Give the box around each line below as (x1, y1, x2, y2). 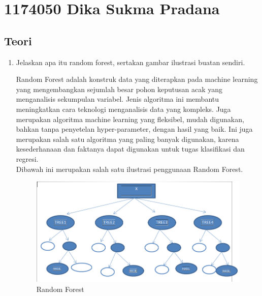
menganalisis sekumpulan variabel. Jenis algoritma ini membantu (16, 94, 219, 104)
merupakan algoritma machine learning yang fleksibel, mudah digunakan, (16, 113, 244, 124)
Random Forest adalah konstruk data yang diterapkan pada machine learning (16, 74, 258, 84)
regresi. (16, 153, 39, 164)
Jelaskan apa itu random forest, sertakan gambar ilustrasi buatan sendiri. (16, 56, 245, 67)
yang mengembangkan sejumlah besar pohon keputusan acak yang (16, 83, 223, 94)
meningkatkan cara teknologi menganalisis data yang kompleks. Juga (16, 103, 231, 114)
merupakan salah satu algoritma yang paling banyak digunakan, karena (16, 133, 239, 144)
